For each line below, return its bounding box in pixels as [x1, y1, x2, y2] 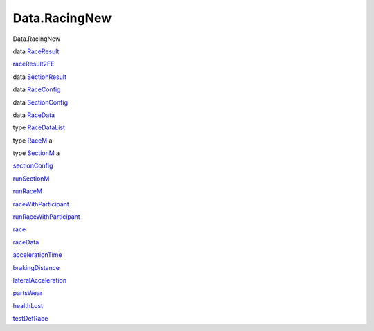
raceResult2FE [12, 60, 55, 69]
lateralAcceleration [12, 276, 67, 284]
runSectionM [12, 174, 50, 183]
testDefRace [12, 314, 48, 323]
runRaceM [12, 187, 43, 195]
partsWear [12, 289, 43, 297]
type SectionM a [12, 149, 60, 157]
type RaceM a [12, 136, 53, 145]
